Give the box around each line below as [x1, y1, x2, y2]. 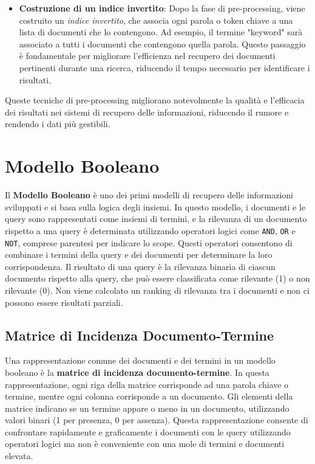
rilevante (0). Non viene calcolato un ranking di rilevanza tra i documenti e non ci [5, 283, 310, 296]
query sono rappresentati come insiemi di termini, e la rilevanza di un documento [5, 212, 307, 225]
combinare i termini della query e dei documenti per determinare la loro [5, 248, 273, 261]
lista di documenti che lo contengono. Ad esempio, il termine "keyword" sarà [19, 26, 303, 38]
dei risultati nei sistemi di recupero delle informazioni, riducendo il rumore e [5, 105, 289, 118]
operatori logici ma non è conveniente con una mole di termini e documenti [5, 437, 285, 450]
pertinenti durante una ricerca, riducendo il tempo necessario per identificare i [19, 61, 310, 74]
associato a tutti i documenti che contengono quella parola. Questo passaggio [19, 37, 306, 50]
